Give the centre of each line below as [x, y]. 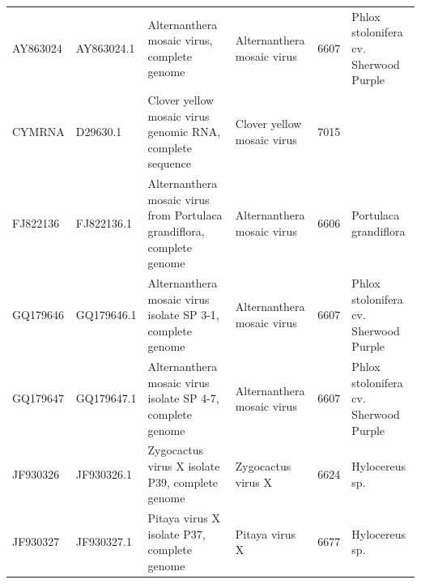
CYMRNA [38, 132]
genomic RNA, [184, 132]
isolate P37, [176, 533]
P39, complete [183, 482]
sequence [169, 163]
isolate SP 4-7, [183, 398]
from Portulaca [185, 215]
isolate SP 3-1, [183, 315]
